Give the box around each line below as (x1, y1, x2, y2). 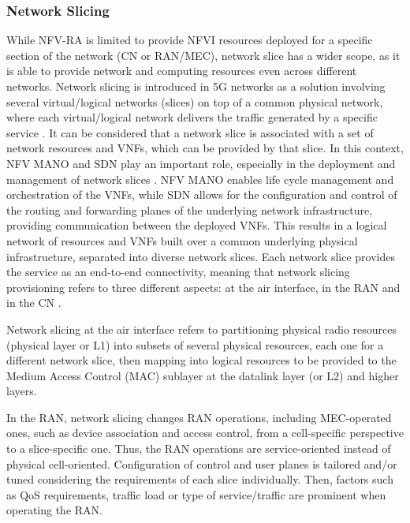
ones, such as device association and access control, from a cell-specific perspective (6, 424, 404, 441)
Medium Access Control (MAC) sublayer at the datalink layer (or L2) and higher (6, 367, 399, 383)
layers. (6, 383, 37, 399)
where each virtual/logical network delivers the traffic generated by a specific (6, 109, 378, 125)
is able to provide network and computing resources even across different (6, 62, 357, 79)
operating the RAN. (6, 502, 102, 518)
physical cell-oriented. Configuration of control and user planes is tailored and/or (6, 455, 397, 472)
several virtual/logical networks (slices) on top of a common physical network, (6, 93, 383, 110)
